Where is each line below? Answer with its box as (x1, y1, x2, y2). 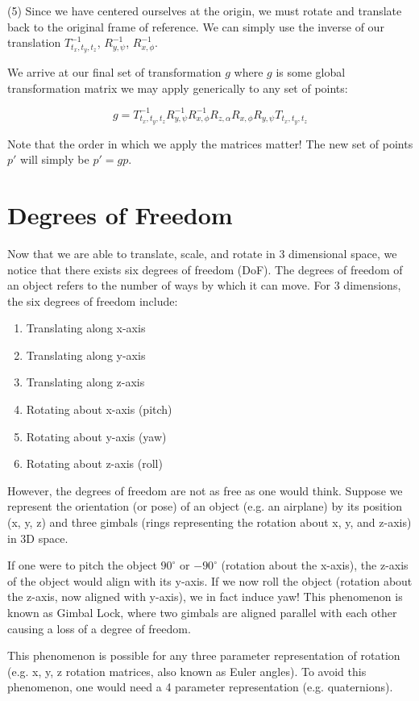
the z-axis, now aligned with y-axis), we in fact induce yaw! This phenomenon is (7, 588, 403, 605)
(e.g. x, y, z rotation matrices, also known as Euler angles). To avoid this (7, 662, 367, 679)
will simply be (20, 151, 89, 168)
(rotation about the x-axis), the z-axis (221, 557, 409, 574)
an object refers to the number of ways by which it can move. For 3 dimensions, (7, 277, 401, 294)
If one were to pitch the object (7, 557, 157, 574)
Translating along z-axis (26, 373, 145, 390)
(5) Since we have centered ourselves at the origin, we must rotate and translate (7, 2, 402, 19)
